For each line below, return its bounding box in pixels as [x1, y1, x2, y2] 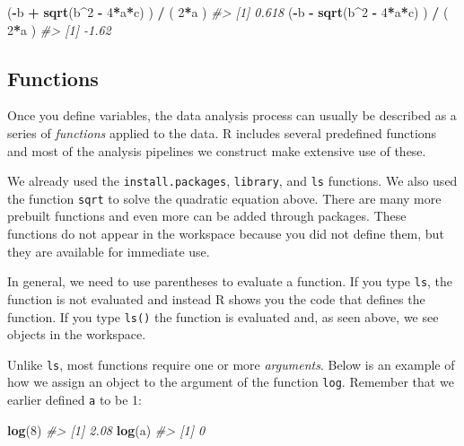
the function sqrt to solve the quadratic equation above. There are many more [7, 188, 442, 207]
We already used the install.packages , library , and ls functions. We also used [7, 171, 458, 190]
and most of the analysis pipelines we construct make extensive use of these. [7, 141, 426, 160]
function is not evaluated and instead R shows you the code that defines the [7, 289, 425, 308]
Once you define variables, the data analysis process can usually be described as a [7, 106, 457, 125]
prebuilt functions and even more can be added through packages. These [7, 206, 407, 225]
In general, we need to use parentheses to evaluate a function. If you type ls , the [7, 272, 453, 291]
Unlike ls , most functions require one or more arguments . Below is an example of [7, 354, 455, 373]
